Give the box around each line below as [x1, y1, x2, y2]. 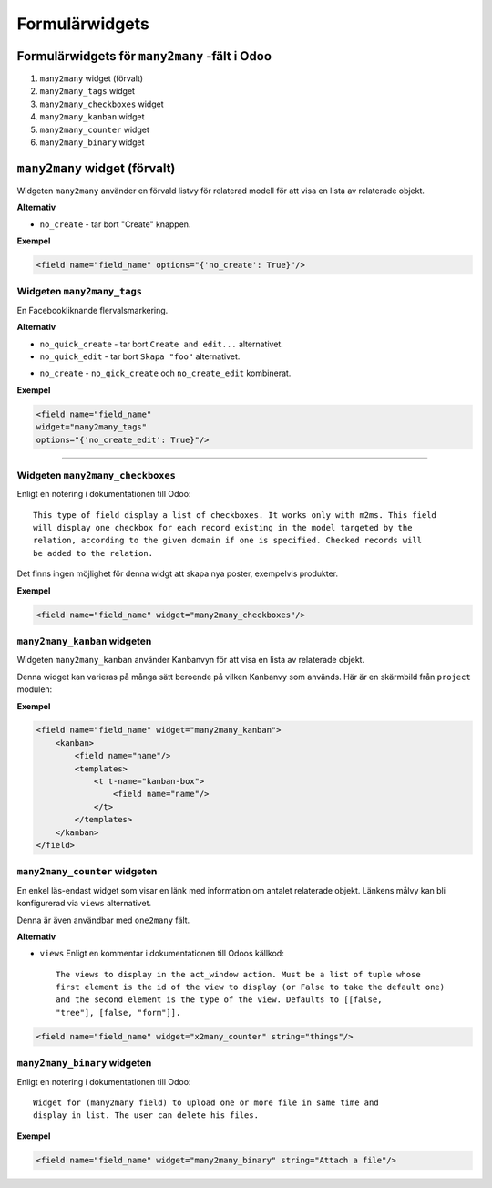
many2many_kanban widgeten [16, 635, 152, 647]
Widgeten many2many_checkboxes [16, 469, 177, 481]
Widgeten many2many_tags [16, 285, 143, 298]
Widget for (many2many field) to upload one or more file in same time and [33, 1097, 379, 1108]
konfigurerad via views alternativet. [16, 898, 152, 909]
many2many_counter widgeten [16, 865, 158, 878]
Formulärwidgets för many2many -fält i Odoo [16, 48, 272, 64]
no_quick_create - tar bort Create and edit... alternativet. [39, 338, 284, 349]
